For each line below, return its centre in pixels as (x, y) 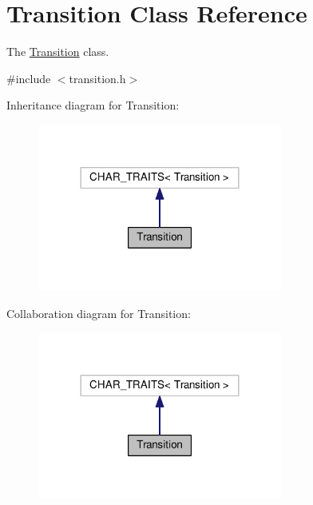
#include (29, 78)
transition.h (97, 78)
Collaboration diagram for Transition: (99, 313)
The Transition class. (58, 52)
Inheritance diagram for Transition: (93, 105)
